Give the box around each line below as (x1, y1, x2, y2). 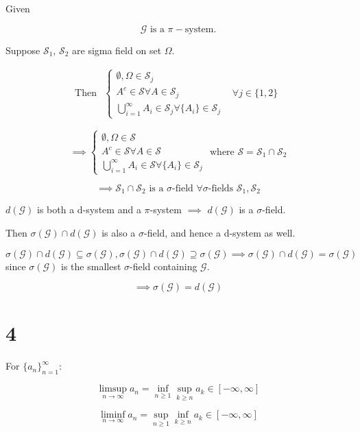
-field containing (130, 259, 197, 273)
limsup (99, 384, 127, 394)
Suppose (5, 43, 40, 57)
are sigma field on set (72, 43, 162, 57)
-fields (208, 183, 234, 193)
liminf (101, 410, 125, 420)
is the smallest (61, 259, 121, 273)
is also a (101, 225, 136, 239)
